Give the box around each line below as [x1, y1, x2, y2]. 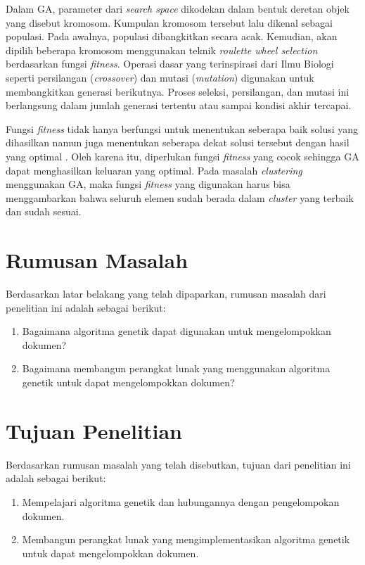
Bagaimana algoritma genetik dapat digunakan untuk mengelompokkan [22, 324, 331, 338]
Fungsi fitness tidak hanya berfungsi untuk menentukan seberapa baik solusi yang [6, 121, 359, 136]
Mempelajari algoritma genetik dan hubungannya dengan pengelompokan [22, 494, 340, 509]
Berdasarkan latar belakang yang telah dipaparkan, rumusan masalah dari [6, 286, 326, 301]
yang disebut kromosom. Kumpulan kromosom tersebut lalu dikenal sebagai [6, 15, 333, 30]
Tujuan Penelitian [6, 416, 182, 445]
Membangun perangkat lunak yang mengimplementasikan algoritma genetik [22, 532, 350, 547]
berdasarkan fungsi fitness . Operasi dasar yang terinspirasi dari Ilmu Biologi [6, 56, 334, 71]
